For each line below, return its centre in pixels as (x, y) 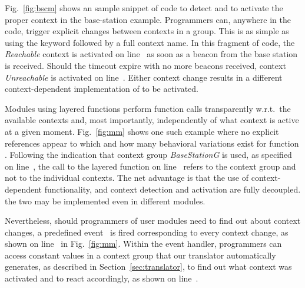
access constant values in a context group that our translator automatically (140, 255)
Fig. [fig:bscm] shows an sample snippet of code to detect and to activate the (144, 8)
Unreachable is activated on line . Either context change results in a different (144, 77)
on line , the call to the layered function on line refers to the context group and (150, 166)
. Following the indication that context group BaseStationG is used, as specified (148, 155)
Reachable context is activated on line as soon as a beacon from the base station (151, 54)
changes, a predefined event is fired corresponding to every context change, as (147, 232)
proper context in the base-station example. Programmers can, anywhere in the (148, 19)
